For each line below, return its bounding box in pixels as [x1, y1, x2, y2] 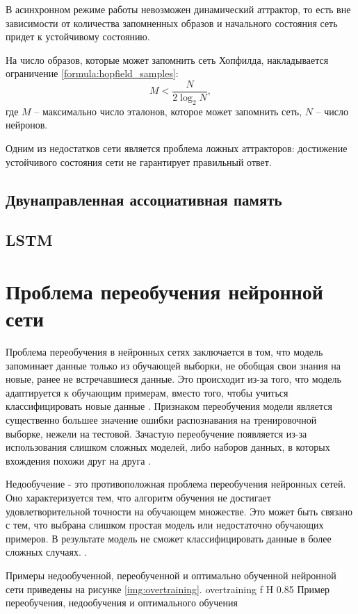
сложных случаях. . [6, 545, 88, 559]
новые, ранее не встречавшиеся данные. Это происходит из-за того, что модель [6, 372, 341, 386]
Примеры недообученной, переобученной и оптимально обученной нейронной [6, 567, 336, 582]
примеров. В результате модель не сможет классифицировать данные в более [6, 531, 332, 545]
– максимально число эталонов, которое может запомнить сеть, [34, 103, 302, 118]
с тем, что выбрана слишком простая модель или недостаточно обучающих [6, 517, 324, 532]
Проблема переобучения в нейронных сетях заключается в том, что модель [6, 345, 323, 359]
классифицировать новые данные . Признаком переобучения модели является [6, 399, 332, 413]
